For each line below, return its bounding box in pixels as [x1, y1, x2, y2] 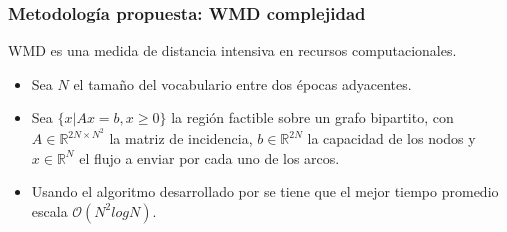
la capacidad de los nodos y [307, 128, 476, 149]
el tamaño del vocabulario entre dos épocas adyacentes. [73, 73, 412, 94]
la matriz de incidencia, [109, 128, 253, 149]
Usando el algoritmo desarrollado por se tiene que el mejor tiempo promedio [31, 181, 499, 202]
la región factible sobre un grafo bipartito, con [171, 107, 454, 128]
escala [31, 200, 68, 221]
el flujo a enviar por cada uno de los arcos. [79, 147, 340, 168]
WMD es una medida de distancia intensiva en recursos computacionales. [8, 40, 457, 61]
